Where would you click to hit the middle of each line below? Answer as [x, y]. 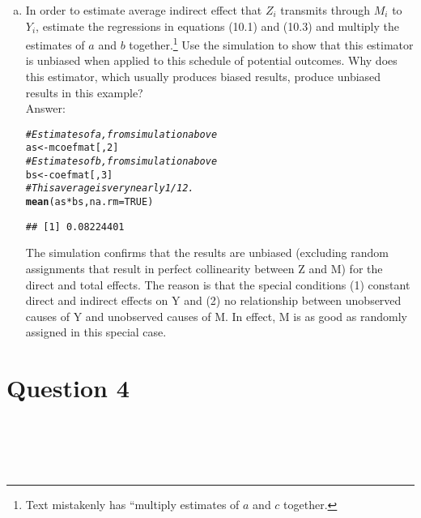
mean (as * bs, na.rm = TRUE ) [89, 202]
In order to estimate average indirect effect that [144, 10]
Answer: [45, 108]
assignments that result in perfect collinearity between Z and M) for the [204, 268]
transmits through [325, 10]
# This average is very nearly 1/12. [110, 188]
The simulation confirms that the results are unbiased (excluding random [207, 253]
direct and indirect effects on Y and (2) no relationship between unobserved [213, 300]
